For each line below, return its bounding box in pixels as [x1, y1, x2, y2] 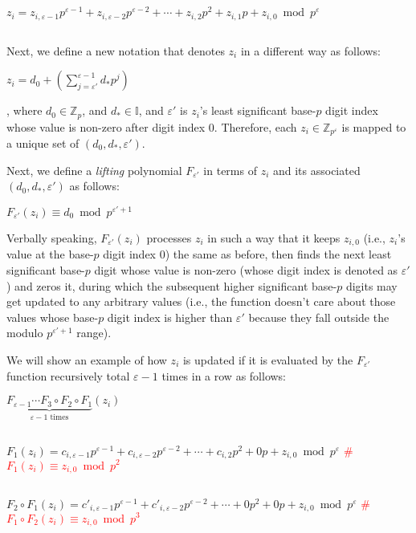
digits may [345, 277, 398, 294]
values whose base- [6, 308, 99, 325]
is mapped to [341, 118, 406, 135]
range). [76, 324, 112, 341]
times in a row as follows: [161, 367, 287, 384]
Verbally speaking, [6, 229, 97, 246]
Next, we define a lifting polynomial [6, 161, 182, 178]
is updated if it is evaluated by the [182, 351, 353, 368]
